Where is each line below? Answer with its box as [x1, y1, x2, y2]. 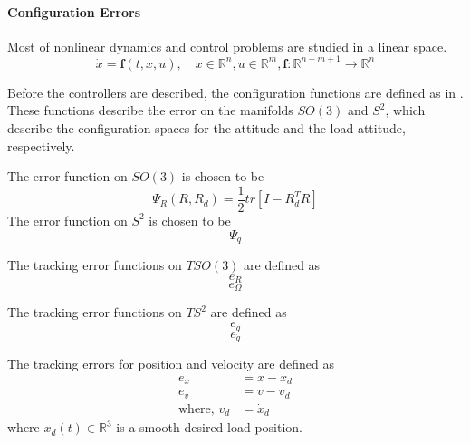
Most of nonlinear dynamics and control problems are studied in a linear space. [7, 36, 447, 55]
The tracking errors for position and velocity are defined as [7, 353, 334, 372]
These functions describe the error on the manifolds [7, 101, 293, 120]
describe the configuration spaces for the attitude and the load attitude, [7, 119, 406, 138]
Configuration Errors [7, 2, 141, 21]
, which [385, 101, 426, 120]
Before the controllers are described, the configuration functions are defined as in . [7, 82, 464, 101]
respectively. [7, 136, 75, 155]
